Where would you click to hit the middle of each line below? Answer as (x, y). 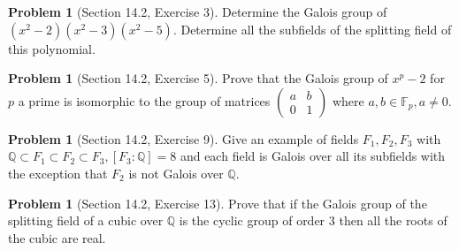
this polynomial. (52, 48)
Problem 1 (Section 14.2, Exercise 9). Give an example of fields (184, 138)
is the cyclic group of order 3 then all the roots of (313, 220)
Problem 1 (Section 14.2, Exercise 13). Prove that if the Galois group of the (218, 203)
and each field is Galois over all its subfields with (313, 156)
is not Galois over (176, 173)
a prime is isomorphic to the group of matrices (144, 100)
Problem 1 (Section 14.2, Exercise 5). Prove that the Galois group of (198, 78)
